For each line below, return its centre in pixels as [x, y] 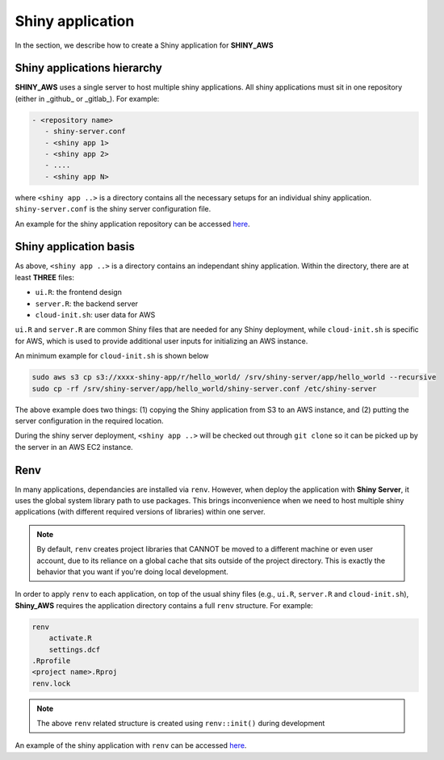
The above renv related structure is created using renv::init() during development [181, 724]
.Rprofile [51, 661]
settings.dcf [75, 649]
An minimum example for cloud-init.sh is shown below [112, 356]
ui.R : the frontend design [79, 292]
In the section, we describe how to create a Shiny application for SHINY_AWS [144, 45]
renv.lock [51, 683]
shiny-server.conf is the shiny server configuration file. [113, 209]
